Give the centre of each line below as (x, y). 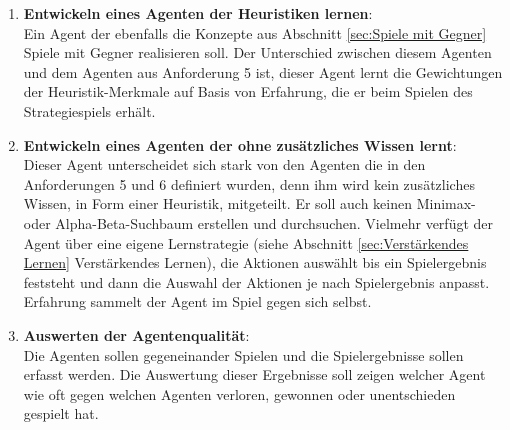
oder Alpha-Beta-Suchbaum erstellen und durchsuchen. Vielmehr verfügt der (258, 222)
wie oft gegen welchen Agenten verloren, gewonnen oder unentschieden (239, 393)
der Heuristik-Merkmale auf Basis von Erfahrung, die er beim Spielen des (248, 91)
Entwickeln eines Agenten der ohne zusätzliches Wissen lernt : (240, 144)
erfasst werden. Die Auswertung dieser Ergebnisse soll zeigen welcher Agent (254, 374)
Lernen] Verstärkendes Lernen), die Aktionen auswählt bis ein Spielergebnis (255, 262)
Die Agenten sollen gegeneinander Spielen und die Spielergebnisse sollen (243, 354)
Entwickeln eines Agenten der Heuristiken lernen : (198, 13)
